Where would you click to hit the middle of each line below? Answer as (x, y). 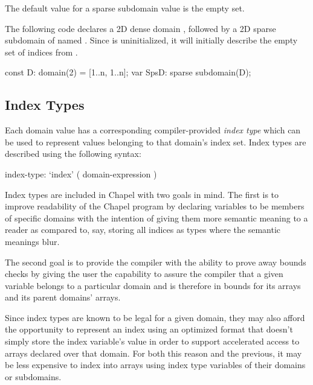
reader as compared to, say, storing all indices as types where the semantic (143, 230)
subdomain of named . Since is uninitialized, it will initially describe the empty (151, 40)
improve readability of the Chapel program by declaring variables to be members (155, 206)
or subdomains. (33, 376)
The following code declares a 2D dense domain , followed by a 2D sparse (140, 28)
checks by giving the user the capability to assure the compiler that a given (144, 274)
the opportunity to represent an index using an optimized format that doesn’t (149, 329)
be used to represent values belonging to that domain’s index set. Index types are (156, 142)
